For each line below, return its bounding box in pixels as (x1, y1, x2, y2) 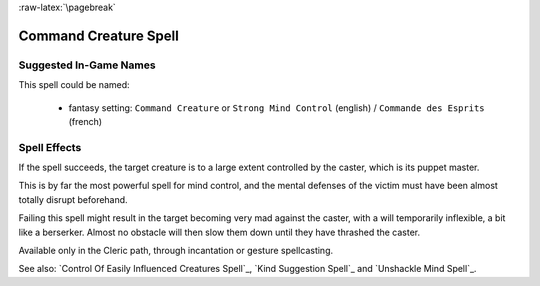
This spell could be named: (18, 79, 130, 91)
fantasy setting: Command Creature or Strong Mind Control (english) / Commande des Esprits (68, 101, 485, 114)
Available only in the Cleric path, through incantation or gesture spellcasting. (18, 245, 334, 257)
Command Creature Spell (18, 27, 179, 44)
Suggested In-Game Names (18, 58, 156, 72)
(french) (68, 115, 103, 127)
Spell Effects (18, 140, 82, 154)
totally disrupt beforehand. (18, 193, 129, 205)
